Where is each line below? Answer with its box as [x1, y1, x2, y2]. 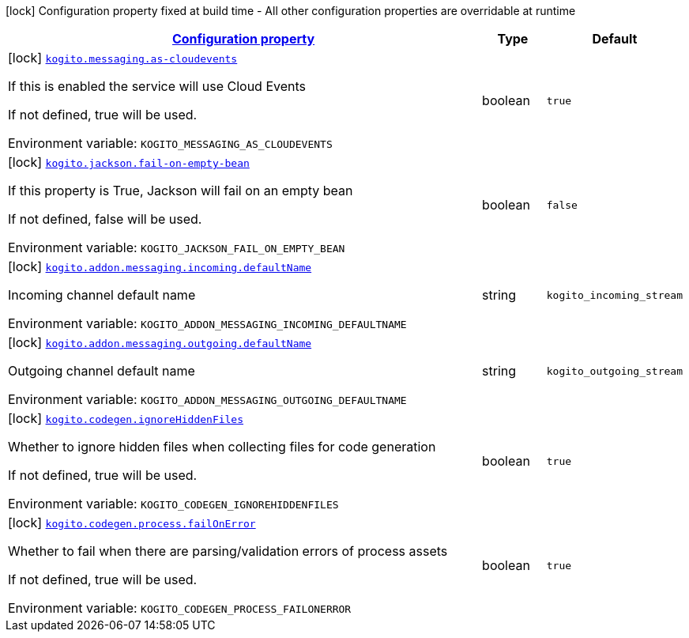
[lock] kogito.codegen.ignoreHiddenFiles [8, 410, 244, 426]
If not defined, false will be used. [8, 211, 202, 227]
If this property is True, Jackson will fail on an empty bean [8, 183, 353, 198]
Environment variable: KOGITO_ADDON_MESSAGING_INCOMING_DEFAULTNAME [8, 315, 407, 331]
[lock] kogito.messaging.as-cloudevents [8, 50, 238, 66]
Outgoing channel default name [8, 363, 195, 379]
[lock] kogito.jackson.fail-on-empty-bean [8, 154, 250, 170]
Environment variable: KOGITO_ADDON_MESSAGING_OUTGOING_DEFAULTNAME [8, 391, 407, 407]
